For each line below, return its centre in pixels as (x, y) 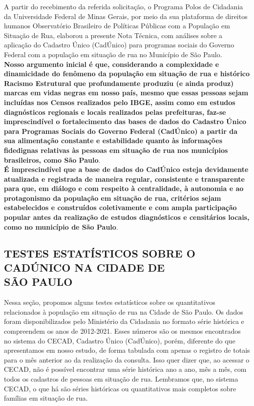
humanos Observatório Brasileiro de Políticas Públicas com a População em (117, 26)
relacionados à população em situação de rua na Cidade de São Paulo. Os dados (124, 311)
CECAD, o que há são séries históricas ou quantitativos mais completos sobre (120, 388)
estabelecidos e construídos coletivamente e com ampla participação (120, 207)
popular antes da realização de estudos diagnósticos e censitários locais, (127, 217)
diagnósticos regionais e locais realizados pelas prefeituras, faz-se (115, 112)
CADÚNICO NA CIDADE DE (85, 267)
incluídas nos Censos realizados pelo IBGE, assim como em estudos (120, 102)
